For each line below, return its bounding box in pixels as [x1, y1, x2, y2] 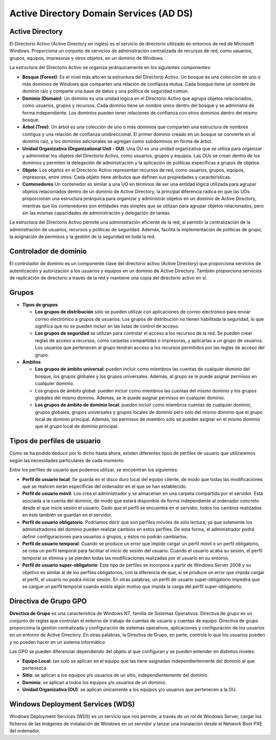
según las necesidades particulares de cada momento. [9, 457, 125, 463]
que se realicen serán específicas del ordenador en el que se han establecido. [22, 483, 188, 489]
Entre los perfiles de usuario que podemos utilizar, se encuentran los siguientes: [9, 467, 178, 473]
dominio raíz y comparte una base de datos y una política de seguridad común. [22, 88, 189, 94]
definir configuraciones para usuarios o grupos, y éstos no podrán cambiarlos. [22, 533, 188, 539]
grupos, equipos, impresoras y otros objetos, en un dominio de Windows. [9, 55, 164, 61]
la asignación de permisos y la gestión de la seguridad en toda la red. [9, 233, 156, 240]
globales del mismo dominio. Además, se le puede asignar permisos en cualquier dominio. [35, 395, 225, 401]
